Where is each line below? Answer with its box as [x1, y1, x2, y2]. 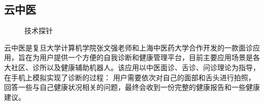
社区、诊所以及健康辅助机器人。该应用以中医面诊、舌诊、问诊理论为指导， [11, 62, 260, 72]
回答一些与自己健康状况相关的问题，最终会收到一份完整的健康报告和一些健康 [4, 82, 260, 92]
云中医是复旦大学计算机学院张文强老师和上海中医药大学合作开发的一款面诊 [4, 42, 253, 52]
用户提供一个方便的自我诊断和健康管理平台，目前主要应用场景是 [39, 52, 253, 63]
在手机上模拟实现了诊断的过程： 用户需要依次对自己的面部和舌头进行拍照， [4, 72, 255, 82]
